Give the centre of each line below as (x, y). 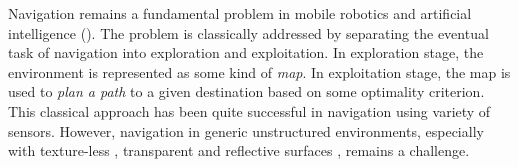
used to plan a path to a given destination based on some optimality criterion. (246, 91)
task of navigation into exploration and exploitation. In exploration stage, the (246, 52)
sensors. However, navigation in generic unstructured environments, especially (246, 130)
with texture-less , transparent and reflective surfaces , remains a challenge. (239, 150)
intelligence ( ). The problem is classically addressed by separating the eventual (248, 32)
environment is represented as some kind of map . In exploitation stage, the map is (259, 71)
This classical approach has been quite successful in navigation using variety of (249, 110)
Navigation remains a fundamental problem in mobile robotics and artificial (240, 13)
